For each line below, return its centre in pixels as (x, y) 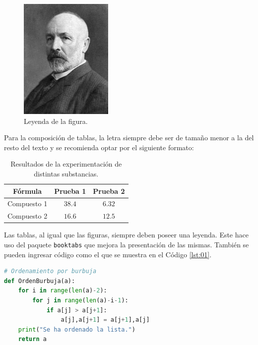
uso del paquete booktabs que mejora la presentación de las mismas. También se (127, 244)
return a (32, 339)
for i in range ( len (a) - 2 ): (63, 291)
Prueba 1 (70, 191)
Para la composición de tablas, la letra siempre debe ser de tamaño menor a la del (129, 138)
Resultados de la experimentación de (66, 164)
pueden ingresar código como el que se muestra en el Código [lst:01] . (108, 254)
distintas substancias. (66, 173)
